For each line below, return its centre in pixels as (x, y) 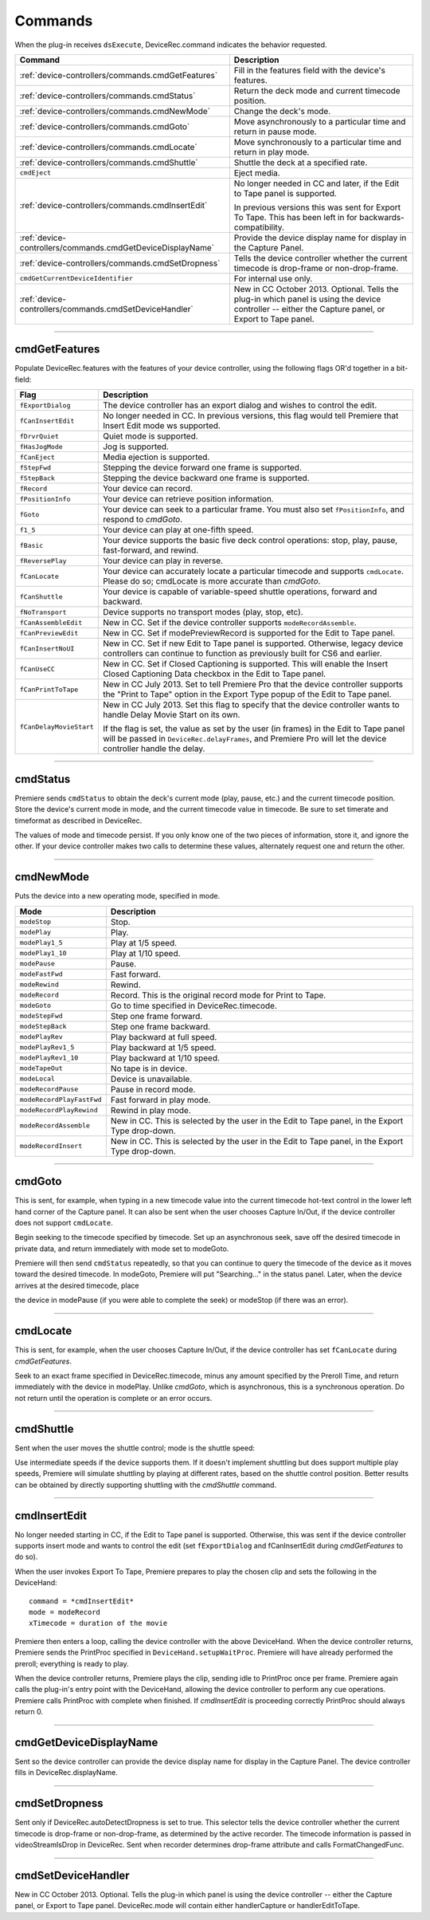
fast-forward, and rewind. (150, 550)
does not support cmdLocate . (64, 1222)
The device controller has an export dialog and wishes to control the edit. (240, 405)
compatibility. (259, 227)
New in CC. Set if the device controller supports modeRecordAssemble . (229, 623)
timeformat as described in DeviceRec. (78, 820)
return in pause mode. (276, 132)
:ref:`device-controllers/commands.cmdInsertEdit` (113, 205)
